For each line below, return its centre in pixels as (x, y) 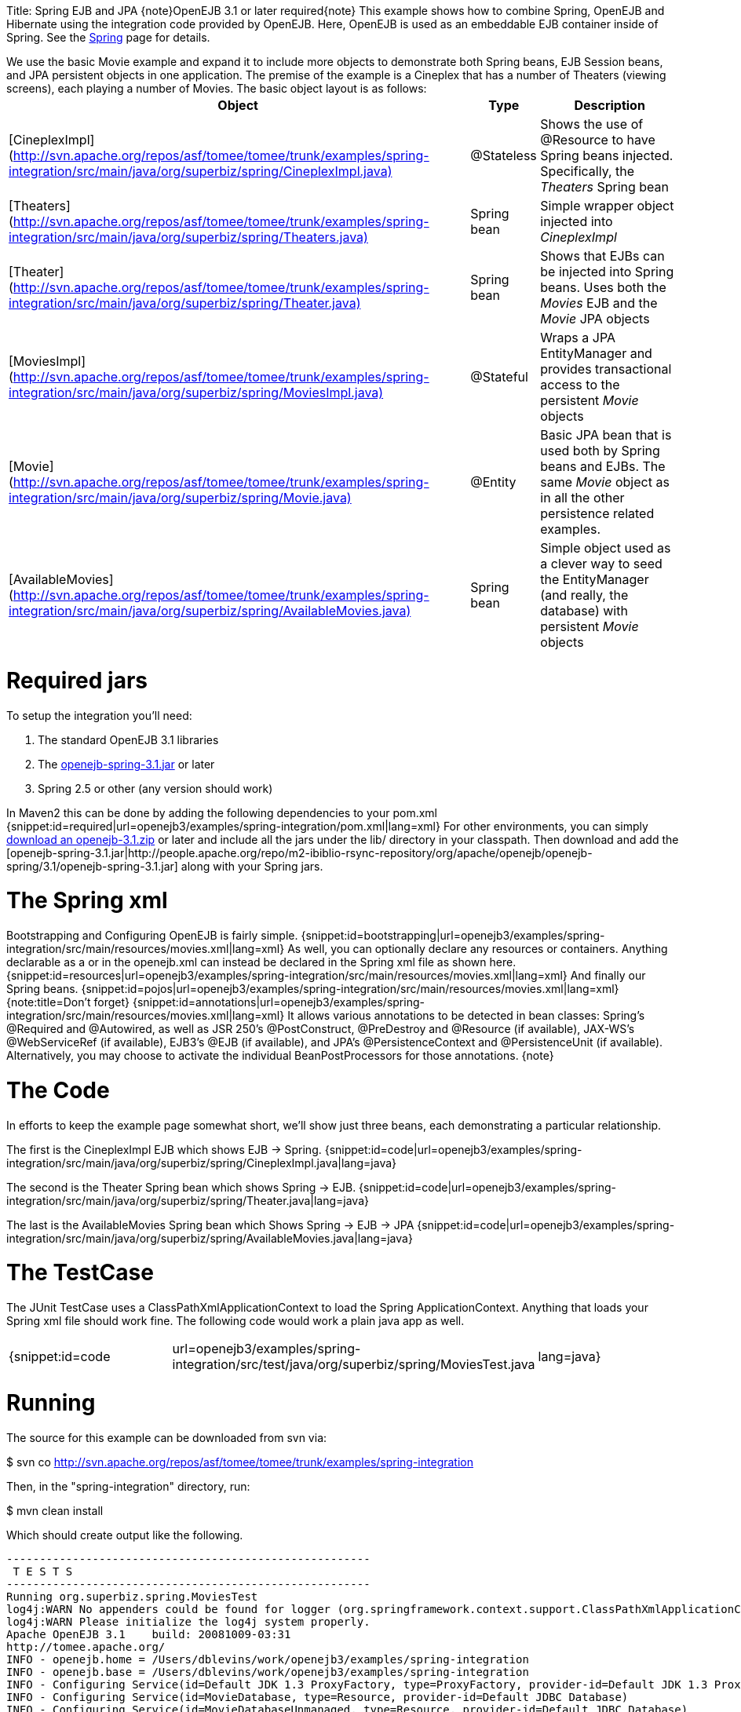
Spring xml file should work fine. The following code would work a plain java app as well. (235, 1321)
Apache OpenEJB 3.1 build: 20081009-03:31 (149, 1634)
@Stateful (499, 377)
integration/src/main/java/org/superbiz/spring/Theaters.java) (188, 237)
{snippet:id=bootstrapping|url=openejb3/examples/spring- (453, 935)
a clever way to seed (601, 564)
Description (610, 105)
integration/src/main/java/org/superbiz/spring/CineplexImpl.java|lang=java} (202, 1163)
